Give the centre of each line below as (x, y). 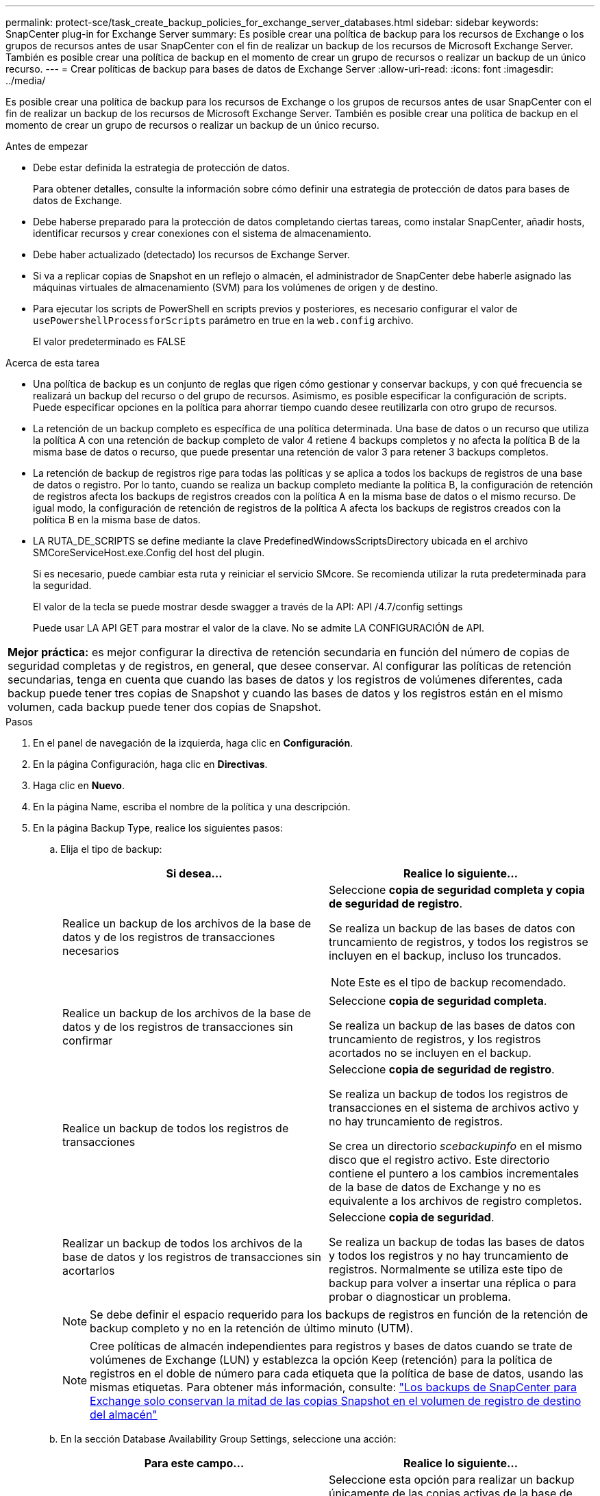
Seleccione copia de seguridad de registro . (442, 1069)
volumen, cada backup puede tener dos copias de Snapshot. (164, 707)
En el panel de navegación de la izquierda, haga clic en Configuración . (193, 743)
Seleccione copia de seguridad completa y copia (457, 890)
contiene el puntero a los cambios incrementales (454, 1173)
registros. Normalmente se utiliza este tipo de (446, 1269)
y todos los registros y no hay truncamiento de (449, 1256)
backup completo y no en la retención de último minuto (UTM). (252, 1328)
